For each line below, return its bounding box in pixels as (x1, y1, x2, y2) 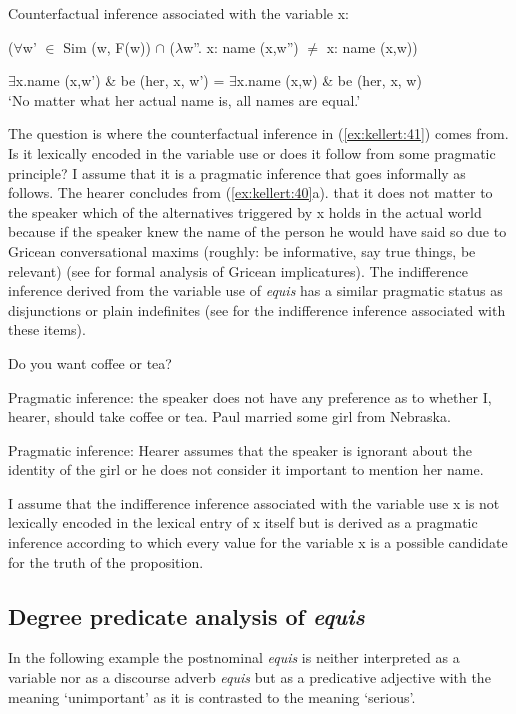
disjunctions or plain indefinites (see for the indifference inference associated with (8, 299, 506, 320)
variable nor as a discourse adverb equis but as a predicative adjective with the (8, 667, 491, 688)
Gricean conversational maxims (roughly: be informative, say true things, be (8, 240, 476, 261)
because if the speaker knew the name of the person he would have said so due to (8, 221, 507, 242)
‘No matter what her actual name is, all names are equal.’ (8, 89, 361, 110)
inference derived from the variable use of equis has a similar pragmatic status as (8, 280, 503, 301)
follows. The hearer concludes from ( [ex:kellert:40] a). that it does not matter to (8, 182, 493, 203)
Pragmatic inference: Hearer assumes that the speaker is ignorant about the (8, 439, 472, 460)
